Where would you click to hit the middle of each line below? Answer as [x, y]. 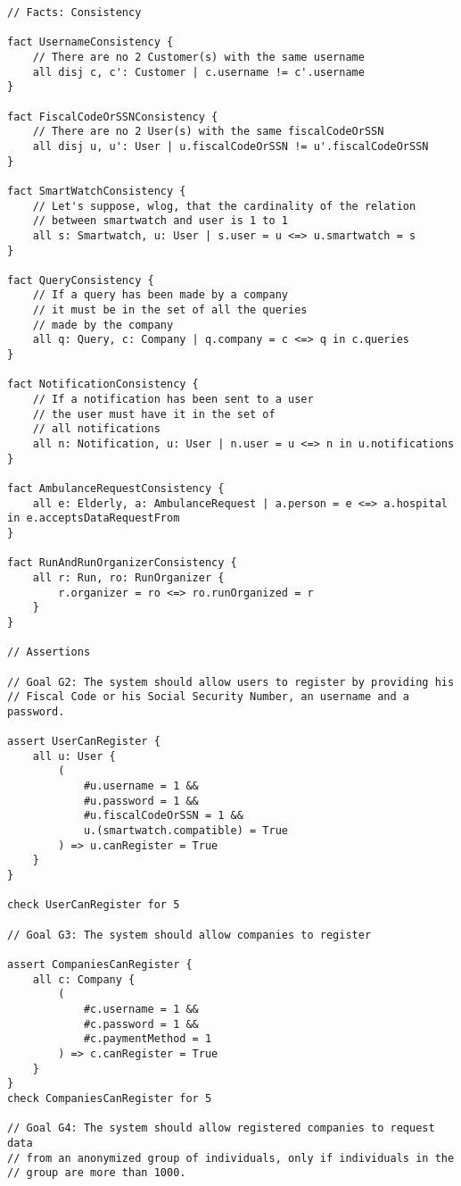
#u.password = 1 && [141, 801]
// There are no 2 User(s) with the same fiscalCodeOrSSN [208, 132]
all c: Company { [84, 979]
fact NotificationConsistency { [103, 384]
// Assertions [49, 652]
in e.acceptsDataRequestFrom [94, 518]
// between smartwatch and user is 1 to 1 [160, 221]
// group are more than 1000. [97, 1173]
